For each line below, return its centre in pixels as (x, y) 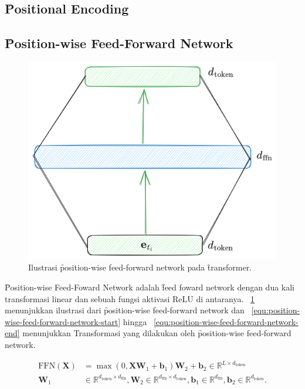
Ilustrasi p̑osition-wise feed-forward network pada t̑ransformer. (140, 267)
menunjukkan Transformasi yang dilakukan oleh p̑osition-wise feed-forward (157, 333)
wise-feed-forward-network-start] (63, 321)
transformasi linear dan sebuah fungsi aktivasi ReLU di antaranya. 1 (130, 298)
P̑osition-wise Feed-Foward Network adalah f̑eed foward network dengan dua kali (150, 287)
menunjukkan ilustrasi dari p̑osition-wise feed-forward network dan (125, 310)
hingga (135, 321)
